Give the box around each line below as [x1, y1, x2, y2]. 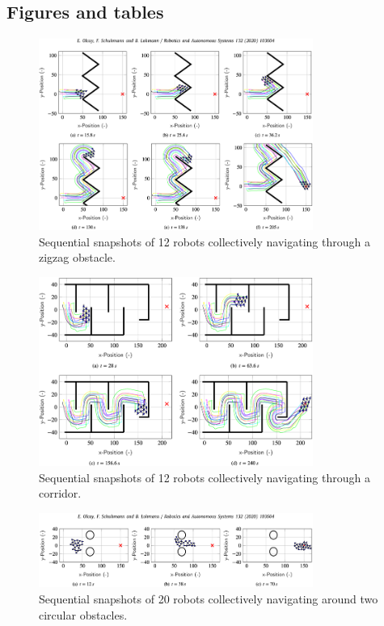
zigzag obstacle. [39, 249, 116, 266]
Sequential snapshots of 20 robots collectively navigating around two [39, 590, 378, 607]
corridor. [39, 485, 82, 502]
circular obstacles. [39, 606, 128, 623]
